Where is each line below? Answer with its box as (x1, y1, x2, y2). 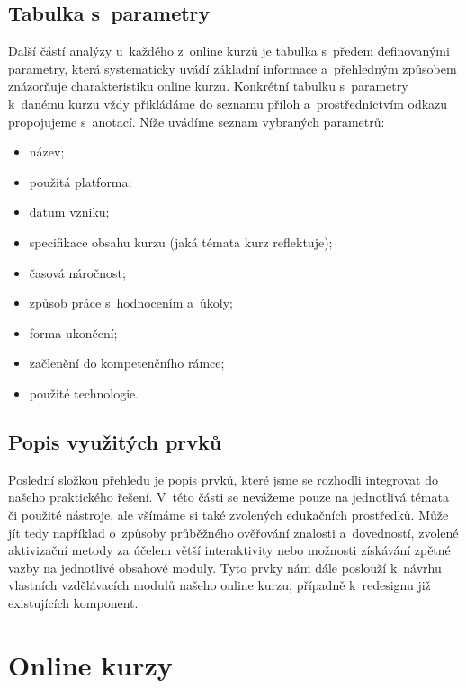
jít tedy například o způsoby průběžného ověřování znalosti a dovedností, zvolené (8, 523, 459, 541)
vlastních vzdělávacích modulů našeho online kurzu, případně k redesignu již (8, 576, 431, 594)
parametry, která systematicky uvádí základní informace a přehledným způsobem (8, 58, 457, 77)
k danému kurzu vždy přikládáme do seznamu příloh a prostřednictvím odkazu (8, 94, 448, 112)
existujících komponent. (8, 593, 139, 612)
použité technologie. (29, 383, 139, 402)
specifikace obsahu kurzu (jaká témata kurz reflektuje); (29, 232, 333, 251)
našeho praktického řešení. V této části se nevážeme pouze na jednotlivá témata (8, 487, 449, 506)
